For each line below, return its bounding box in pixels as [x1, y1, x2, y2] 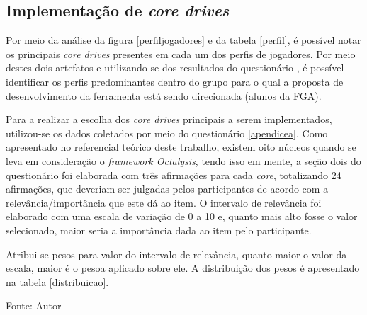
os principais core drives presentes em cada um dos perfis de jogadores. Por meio [6, 46, 356, 61]
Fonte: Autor [6, 298, 62, 313]
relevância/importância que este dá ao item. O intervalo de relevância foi [6, 195, 322, 210]
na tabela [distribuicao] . [6, 274, 109, 289]
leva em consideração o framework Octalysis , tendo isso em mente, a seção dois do [6, 153, 361, 168]
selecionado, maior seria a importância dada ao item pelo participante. [6, 222, 312, 237]
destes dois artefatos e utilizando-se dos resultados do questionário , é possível [6, 60, 344, 75]
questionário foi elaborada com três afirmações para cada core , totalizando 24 [6, 167, 341, 182]
